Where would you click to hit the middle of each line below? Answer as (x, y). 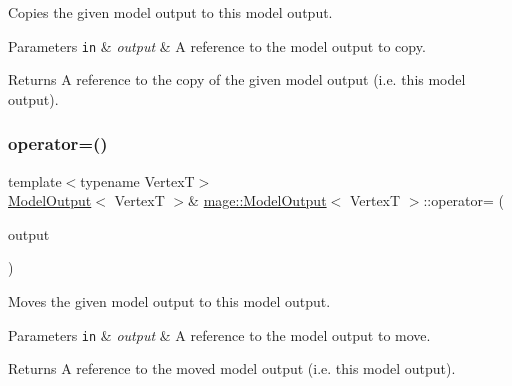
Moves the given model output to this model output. (169, 301)
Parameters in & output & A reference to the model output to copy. (217, 45)
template (35, 180)
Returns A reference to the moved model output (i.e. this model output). (232, 368)
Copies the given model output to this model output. (170, 12)
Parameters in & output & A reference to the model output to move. (219, 334)
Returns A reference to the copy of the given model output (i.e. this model (237, 79)
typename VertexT (137, 180)
